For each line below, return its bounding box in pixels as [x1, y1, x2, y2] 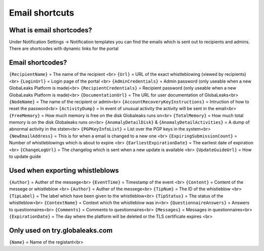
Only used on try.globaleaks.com [9, 226, 113, 234]
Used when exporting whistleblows [9, 166, 119, 175]
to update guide [9, 154, 41, 160]
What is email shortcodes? [9, 26, 92, 34]
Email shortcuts [9, 7, 74, 18]
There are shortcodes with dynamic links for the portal [9, 46, 119, 51]
